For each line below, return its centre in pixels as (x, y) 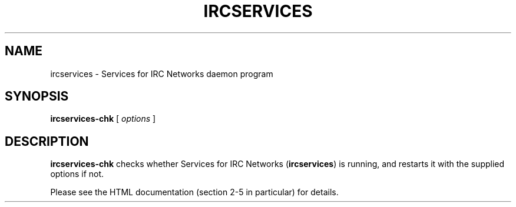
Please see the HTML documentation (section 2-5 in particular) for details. (194, 192)
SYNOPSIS (37, 96)
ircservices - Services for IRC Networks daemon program (162, 74)
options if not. (77, 174)
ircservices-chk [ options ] (103, 119)
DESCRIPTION (47, 141)
